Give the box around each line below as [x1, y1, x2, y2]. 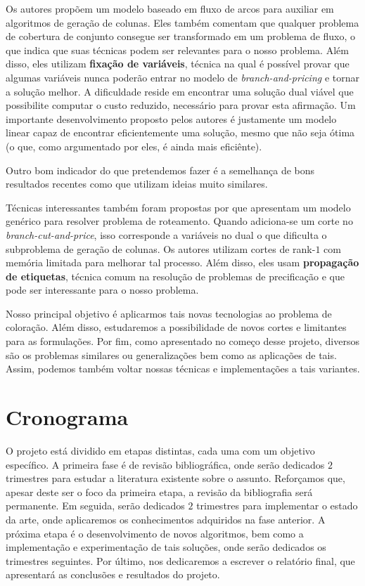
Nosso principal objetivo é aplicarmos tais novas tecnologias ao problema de [6, 306, 332, 320]
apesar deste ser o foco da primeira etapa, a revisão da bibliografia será [6, 484, 313, 499]
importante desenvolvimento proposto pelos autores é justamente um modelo [6, 111, 337, 126]
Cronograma [6, 403, 129, 431]
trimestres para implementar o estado [196, 498, 358, 513]
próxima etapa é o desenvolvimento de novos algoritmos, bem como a [6, 526, 304, 540]
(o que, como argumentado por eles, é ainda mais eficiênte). [6, 138, 262, 153]
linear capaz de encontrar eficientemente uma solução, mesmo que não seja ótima [6, 125, 355, 140]
